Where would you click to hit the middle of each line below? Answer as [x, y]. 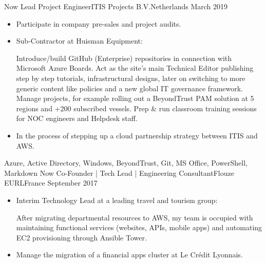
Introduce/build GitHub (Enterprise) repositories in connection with [124, 58]
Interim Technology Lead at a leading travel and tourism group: [117, 200]
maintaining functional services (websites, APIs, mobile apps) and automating [139, 227]
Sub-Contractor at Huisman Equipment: [79, 41]
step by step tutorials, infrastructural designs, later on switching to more [131, 78]
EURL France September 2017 [51, 183]
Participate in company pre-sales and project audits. [99, 23]
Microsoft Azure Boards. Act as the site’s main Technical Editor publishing [135, 68]
